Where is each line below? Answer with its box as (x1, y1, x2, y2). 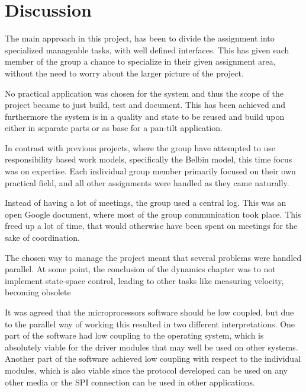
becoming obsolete (5, 286, 71, 298)
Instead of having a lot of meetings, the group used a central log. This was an (5, 196, 286, 209)
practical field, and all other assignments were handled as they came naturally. (5, 176, 289, 189)
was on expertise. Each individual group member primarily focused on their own (5, 165, 296, 177)
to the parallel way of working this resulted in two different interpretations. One (5, 317, 295, 330)
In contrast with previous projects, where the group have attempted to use (5, 141, 276, 154)
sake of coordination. (5, 231, 80, 244)
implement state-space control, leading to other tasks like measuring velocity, (5, 274, 284, 286)
